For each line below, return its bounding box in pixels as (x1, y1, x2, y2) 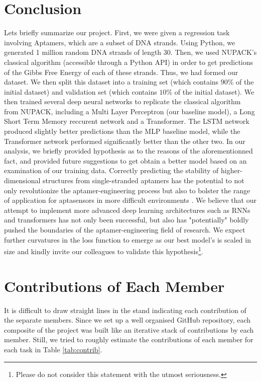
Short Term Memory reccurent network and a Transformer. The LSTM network (4, 116, 249, 126)
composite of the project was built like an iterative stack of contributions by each (4, 324, 254, 335)
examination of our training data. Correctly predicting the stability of (4, 165, 219, 176)
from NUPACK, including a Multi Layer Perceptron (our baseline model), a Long (4, 106, 255, 116)
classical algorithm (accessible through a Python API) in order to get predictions (4, 56, 253, 67)
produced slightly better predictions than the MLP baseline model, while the (4, 126, 240, 136)
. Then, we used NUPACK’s (170, 47, 257, 57)
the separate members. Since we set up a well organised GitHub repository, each (4, 315, 251, 325)
